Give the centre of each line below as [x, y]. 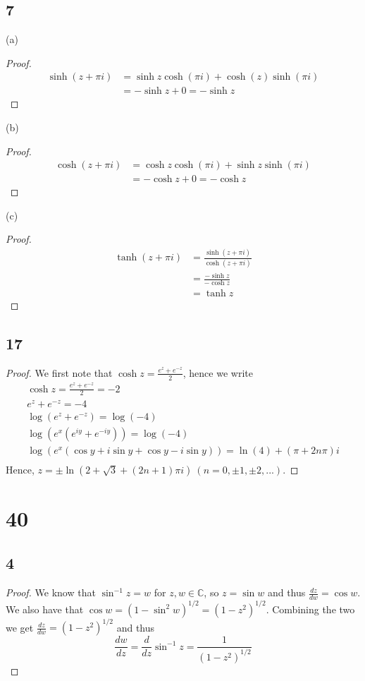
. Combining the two [310, 609]
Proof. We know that [51, 592]
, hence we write [218, 372]
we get [20, 627]
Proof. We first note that [59, 372]
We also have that [45, 609]
